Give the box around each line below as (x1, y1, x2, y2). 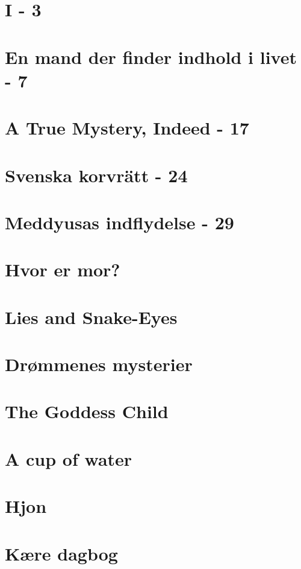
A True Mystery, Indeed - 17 (5, 115, 249, 140)
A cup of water (5, 446, 132, 471)
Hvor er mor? (5, 257, 120, 282)
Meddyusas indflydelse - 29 (5, 209, 234, 234)
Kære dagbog (5, 541, 118, 565)
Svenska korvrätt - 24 (5, 162, 188, 187)
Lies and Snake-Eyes (5, 304, 178, 329)
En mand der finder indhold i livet (5, 44, 297, 69)
